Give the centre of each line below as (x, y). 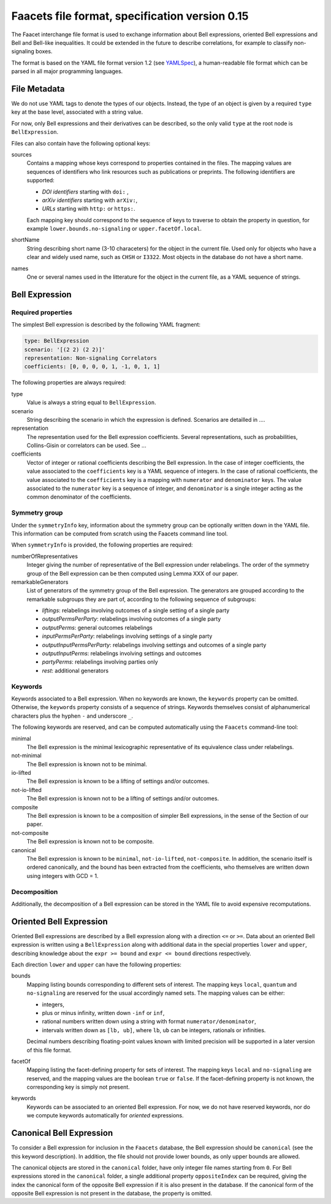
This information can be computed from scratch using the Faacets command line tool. (120, 534)
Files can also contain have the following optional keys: (81, 143)
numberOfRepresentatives (44, 556)
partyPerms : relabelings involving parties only (100, 662)
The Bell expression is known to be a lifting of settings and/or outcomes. (118, 781)
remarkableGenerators (40, 582)
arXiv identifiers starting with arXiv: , (90, 200)
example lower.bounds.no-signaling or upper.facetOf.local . (114, 229)
